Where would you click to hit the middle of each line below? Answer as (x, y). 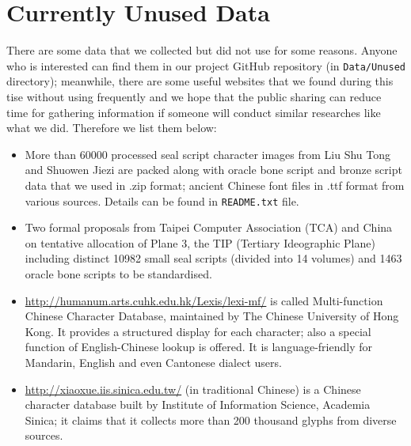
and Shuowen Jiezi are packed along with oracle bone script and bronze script (213, 170)
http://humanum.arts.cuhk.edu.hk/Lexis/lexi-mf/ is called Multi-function (204, 300)
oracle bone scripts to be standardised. (118, 273)
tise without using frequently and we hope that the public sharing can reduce (194, 96)
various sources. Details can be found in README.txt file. (162, 200)
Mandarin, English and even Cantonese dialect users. (153, 362)
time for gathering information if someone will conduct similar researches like (194, 112)
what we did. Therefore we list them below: (112, 128)
